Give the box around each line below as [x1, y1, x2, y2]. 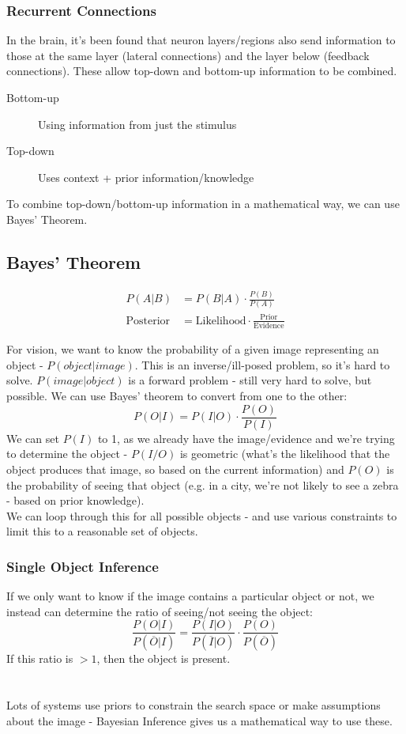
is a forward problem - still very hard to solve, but [128, 372, 372, 388]
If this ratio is [6, 650, 73, 667]
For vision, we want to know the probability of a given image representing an [6, 341, 379, 358]
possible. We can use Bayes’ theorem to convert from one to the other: [6, 388, 348, 404]
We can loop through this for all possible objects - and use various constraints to [6, 507, 397, 524]
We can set [6, 429, 59, 446]
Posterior [126, 315, 171, 327]
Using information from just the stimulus [38, 115, 237, 132]
